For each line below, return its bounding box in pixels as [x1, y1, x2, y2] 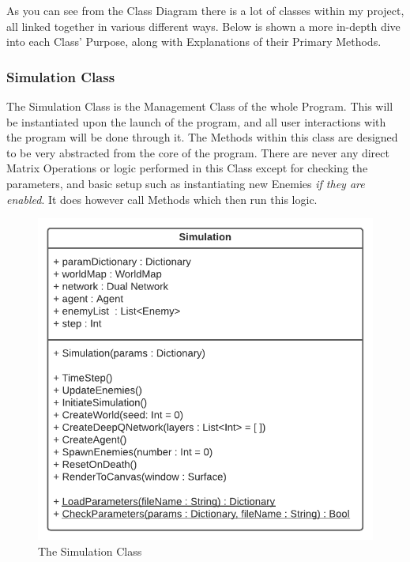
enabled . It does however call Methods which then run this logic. [6, 190, 318, 207]
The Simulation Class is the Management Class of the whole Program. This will [6, 98, 393, 114]
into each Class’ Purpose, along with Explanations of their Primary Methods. [6, 33, 382, 50]
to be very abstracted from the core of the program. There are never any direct [6, 144, 389, 160]
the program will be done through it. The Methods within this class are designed [6, 129, 398, 145]
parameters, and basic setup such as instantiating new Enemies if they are [6, 175, 365, 191]
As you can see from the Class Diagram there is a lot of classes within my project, [6, 2, 404, 18]
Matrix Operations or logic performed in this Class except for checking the [6, 160, 368, 176]
